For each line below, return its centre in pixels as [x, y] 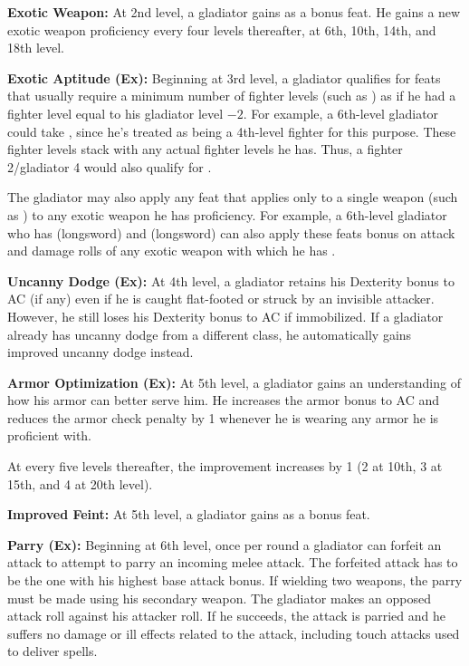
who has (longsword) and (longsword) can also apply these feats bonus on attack [231, 232]
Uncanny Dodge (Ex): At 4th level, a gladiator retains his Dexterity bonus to [231, 280]
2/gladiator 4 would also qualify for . [110, 166]
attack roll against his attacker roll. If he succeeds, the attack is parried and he [226, 616]
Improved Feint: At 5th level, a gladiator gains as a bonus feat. [189, 514]
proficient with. [50, 435]
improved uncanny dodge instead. [100, 352]
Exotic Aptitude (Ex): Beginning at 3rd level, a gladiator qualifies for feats [224, 77]
